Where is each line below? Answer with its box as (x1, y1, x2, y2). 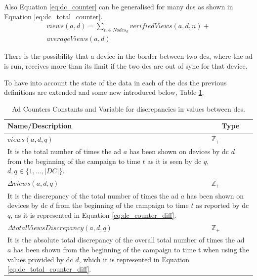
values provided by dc (7, 254, 73, 264)
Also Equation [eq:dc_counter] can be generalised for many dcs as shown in (4, 1, 233, 11)
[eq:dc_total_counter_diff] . (7, 264, 91, 274)
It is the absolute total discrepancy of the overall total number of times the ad (7, 235, 245, 245)
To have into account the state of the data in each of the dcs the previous (4, 77, 227, 87)
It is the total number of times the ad (7, 146, 122, 156)
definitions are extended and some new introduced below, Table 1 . (4, 87, 204, 97)
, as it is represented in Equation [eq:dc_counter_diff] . (10, 209, 176, 220)
